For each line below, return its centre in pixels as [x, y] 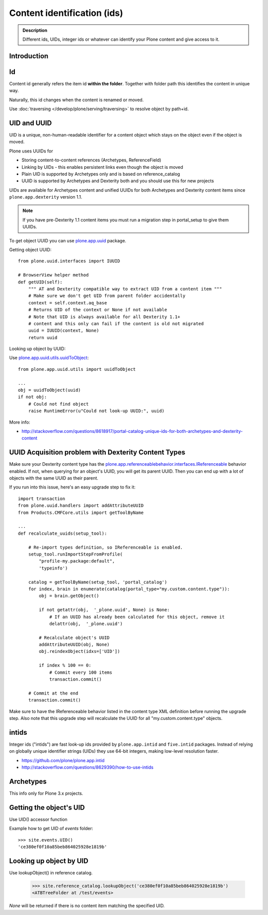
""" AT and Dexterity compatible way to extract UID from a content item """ [125, 289]
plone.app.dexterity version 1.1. [46, 197]
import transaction [42, 498]
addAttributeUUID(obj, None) [74, 645]
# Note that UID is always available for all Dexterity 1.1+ [104, 317]
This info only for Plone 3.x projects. [46, 793]
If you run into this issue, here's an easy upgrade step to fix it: [72, 487]
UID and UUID [31, 123]
